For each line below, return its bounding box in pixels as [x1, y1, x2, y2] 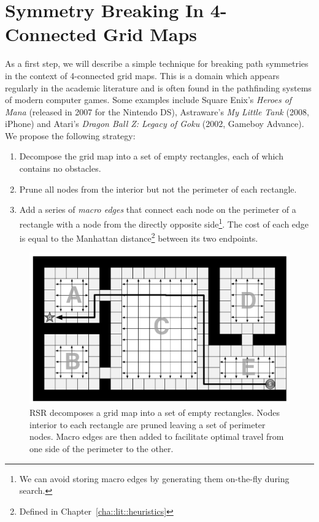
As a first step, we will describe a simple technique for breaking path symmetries [5, 57, 309, 70]
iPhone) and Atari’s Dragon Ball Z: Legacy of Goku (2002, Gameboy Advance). [5, 117, 304, 130]
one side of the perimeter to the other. [29, 442, 174, 455]
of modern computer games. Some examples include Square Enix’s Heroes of [5, 93, 292, 106]
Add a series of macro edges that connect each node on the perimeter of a [19, 203, 296, 216]
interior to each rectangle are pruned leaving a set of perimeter [29, 418, 266, 431]
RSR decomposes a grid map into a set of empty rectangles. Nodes [29, 406, 280, 419]
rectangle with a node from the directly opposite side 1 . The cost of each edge [19, 215, 309, 230]
